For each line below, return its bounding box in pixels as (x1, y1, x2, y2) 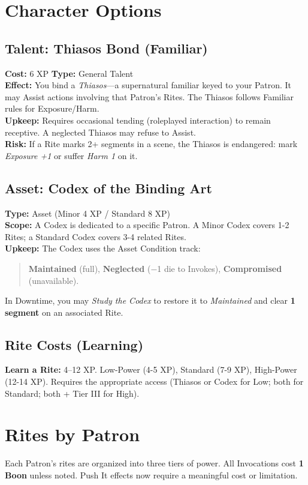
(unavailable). (28, 274, 79, 286)
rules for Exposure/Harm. (5, 102, 99, 115)
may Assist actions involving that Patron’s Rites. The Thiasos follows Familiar (5, 90, 294, 103)
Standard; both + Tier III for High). (5, 387, 140, 399)
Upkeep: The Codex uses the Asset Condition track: (5, 242, 201, 255)
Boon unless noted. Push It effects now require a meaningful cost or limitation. (5, 468, 298, 481)
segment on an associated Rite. (5, 306, 123, 318)
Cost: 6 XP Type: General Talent (5, 67, 134, 79)
